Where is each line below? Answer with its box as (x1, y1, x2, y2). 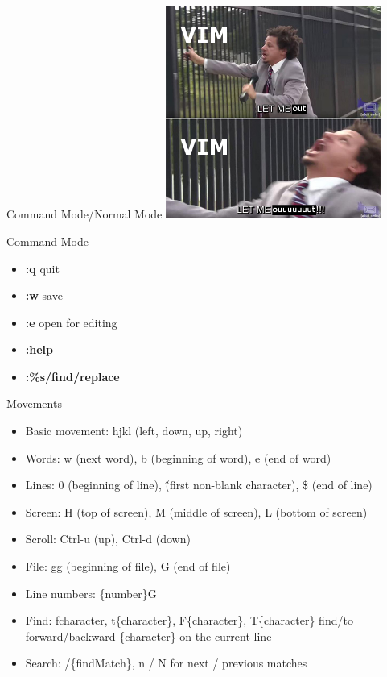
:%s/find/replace (25, 368, 120, 384)
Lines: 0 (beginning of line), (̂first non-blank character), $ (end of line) (25, 476, 373, 493)
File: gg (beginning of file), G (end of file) (25, 558, 231, 575)
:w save (25, 287, 63, 304)
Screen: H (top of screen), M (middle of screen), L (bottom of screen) (25, 503, 368, 520)
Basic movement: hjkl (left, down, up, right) (25, 422, 243, 439)
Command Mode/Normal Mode (6, 206, 163, 222)
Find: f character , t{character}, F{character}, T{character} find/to (25, 612, 353, 629)
